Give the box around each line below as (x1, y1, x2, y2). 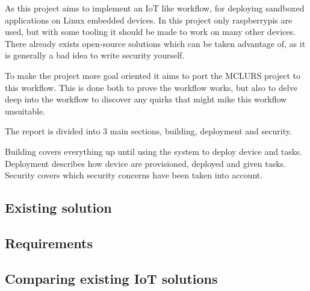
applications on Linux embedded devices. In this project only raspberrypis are (5, 13, 293, 26)
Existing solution (5, 198, 112, 217)
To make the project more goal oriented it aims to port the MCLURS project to (5, 69, 301, 81)
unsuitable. (5, 104, 45, 117)
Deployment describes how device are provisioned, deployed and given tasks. (5, 157, 286, 169)
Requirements (5, 233, 93, 252)
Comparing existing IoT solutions (5, 269, 218, 287)
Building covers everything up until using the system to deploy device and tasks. (5, 145, 302, 157)
